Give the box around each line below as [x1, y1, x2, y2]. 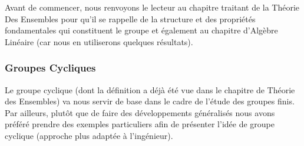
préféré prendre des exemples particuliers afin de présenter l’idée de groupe [5, 118, 275, 130]
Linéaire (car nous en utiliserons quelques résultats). [5, 35, 193, 47]
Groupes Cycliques [5, 60, 96, 75]
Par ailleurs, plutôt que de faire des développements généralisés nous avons [5, 106, 275, 118]
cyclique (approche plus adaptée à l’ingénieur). [5, 129, 173, 141]
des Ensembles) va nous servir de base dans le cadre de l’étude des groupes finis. [5, 95, 295, 107]
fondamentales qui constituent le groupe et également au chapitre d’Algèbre [5, 24, 278, 36]
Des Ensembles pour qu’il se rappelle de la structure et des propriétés [5, 12, 256, 25]
